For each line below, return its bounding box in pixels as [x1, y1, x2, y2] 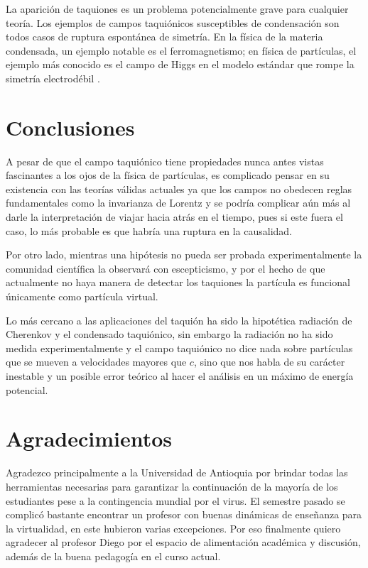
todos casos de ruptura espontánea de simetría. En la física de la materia [6, 29, 323, 44]
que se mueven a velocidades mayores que [6, 354, 187, 369]
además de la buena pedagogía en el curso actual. [6, 548, 221, 563]
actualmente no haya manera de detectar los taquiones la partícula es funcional [6, 275, 350, 290]
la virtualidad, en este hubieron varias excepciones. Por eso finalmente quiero [6, 520, 341, 535]
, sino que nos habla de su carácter [193, 354, 345, 369]
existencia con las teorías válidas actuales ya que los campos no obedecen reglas [6, 181, 352, 196]
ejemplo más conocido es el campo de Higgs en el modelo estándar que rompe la [6, 57, 355, 72]
